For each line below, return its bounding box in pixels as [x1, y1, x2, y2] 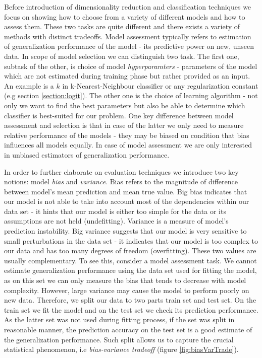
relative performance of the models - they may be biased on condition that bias [4, 129, 249, 140]
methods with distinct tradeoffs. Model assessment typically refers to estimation [4, 31, 251, 41]
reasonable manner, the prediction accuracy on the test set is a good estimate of [4, 324, 252, 334]
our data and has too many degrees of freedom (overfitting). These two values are [4, 245, 256, 256]
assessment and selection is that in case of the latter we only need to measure [4, 120, 244, 130]
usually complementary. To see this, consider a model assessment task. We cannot [4, 255, 257, 265]
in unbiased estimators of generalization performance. [4, 149, 170, 160]
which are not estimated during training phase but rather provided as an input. [4, 70, 250, 81]
